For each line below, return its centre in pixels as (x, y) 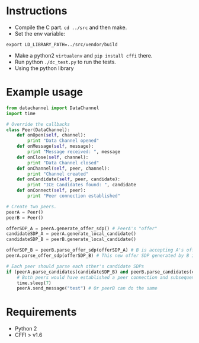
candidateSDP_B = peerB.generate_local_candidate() (71, 239)
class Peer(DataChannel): (38, 130)
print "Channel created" (58, 174)
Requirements (41, 312)
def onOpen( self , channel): (51, 135)
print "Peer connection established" (74, 196)
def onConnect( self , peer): (51, 190)
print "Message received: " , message (74, 152)
